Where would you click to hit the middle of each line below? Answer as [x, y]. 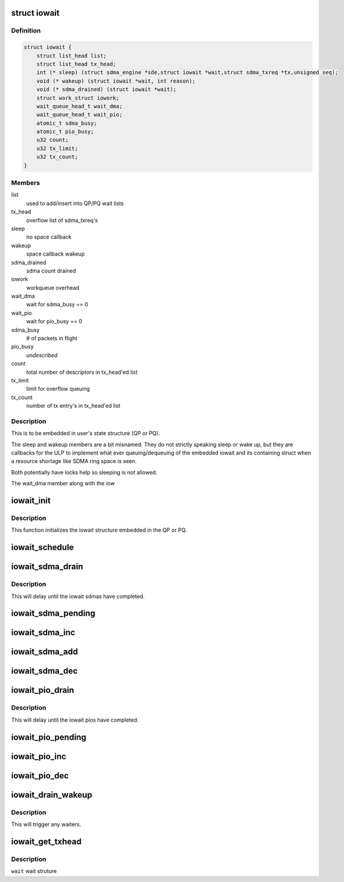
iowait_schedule [42, 548]
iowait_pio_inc [39, 756]
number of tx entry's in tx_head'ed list [73, 406]
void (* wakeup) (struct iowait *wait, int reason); [116, 81]
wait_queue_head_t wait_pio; [80, 115]
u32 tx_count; [57, 157]
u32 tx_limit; [57, 148]
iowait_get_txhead [46, 841]
